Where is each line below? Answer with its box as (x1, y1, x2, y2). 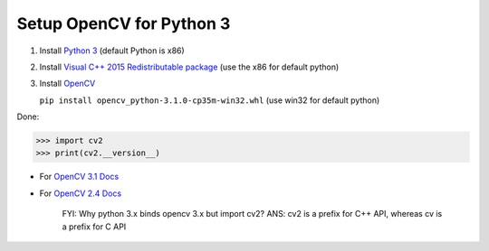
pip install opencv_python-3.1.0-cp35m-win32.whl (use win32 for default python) (39, 95, 380, 106)
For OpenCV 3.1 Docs (39, 172, 120, 182)
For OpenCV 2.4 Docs (39, 188, 122, 199)
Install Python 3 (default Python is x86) (39, 45, 185, 56)
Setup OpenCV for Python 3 (16, 14, 231, 33)
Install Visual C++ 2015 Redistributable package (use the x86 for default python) (39, 61, 340, 72)
